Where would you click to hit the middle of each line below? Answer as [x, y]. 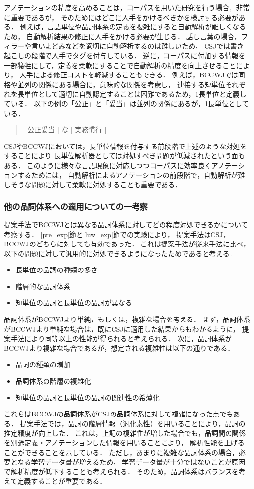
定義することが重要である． [62, 481]
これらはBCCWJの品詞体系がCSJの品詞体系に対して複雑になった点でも [119, 414]
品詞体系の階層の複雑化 [53, 381]
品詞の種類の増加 [43, 364]
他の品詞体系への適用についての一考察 [76, 206]
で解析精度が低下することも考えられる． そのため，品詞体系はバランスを [121, 471]
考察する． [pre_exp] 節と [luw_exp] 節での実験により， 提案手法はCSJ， [117, 234]
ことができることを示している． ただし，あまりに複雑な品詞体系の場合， [121, 452]
